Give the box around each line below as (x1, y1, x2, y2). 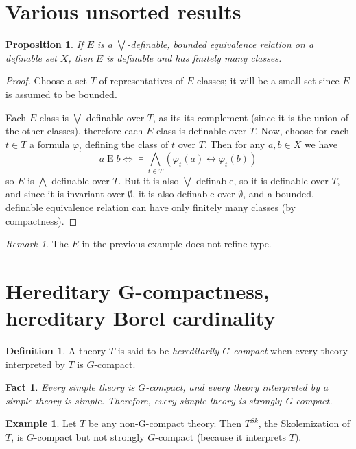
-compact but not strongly (34, 430, 145, 444)
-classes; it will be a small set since (193, 73, 340, 88)
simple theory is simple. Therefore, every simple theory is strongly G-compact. (5, 393, 333, 407)
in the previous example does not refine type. (82, 236, 272, 251)
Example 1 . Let (5, 416, 77, 430)
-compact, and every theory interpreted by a (145, 380, 329, 394)
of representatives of (99, 73, 184, 88)
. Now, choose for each (255, 123, 350, 138)
